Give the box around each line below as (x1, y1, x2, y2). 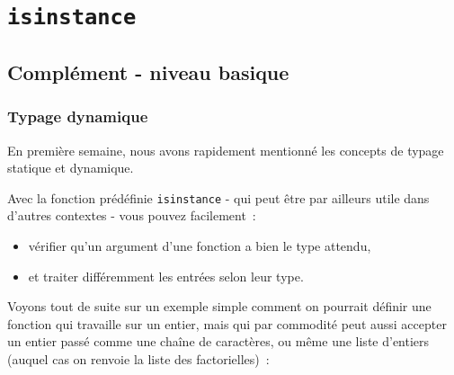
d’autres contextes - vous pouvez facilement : (7, 206, 256, 225)
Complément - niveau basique (7, 58, 289, 85)
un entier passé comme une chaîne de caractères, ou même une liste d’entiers (7, 332, 430, 351)
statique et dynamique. (7, 158, 134, 177)
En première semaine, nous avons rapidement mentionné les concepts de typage (7, 140, 444, 159)
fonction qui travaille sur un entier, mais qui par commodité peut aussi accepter (7, 314, 447, 333)
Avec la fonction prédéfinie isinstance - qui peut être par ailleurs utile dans (7, 188, 430, 207)
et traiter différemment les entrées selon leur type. (28, 266, 304, 285)
